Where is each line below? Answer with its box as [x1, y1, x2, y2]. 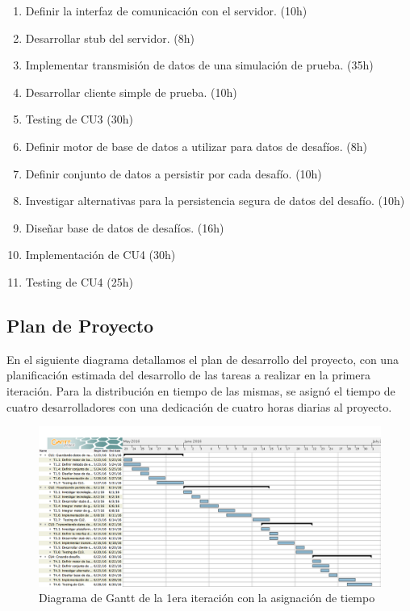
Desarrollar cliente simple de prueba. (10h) [25, 83, 237, 100]
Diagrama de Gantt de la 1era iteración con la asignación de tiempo [39, 589, 375, 606]
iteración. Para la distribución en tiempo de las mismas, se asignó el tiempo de [6, 382, 395, 399]
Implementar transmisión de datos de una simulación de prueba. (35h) [25, 56, 374, 73]
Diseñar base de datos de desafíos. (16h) [25, 219, 224, 236]
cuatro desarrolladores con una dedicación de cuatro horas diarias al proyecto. [6, 398, 392, 415]
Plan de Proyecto [6, 312, 154, 337]
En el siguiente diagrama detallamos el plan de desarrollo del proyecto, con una [6, 350, 399, 367]
